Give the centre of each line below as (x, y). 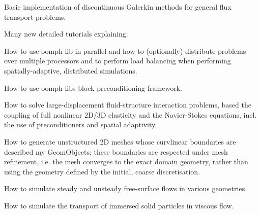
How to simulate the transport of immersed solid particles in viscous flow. (119, 205)
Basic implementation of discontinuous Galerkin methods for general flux (118, 7)
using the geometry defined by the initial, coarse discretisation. (102, 171)
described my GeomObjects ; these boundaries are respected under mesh (116, 151)
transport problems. (35, 16)
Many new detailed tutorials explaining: (66, 34)
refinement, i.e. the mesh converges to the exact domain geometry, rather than (126, 162)
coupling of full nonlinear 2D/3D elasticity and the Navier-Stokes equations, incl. (131, 114)
